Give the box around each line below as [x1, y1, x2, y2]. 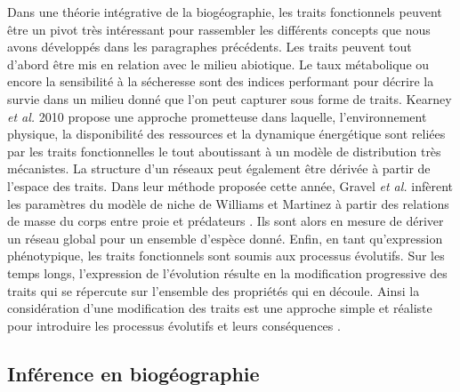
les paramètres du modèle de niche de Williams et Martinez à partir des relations [7, 194, 449, 212]
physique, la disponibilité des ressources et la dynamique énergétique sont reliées [7, 124, 446, 143]
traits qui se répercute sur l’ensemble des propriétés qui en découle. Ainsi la [7, 281, 420, 300]
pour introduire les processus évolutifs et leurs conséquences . [7, 316, 341, 334]
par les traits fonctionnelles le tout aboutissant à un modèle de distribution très [7, 141, 441, 160]
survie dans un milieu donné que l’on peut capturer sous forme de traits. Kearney [7, 89, 452, 108]
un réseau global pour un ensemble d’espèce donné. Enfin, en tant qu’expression [7, 228, 443, 247]
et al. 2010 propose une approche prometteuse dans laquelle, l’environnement [7, 107, 427, 125]
